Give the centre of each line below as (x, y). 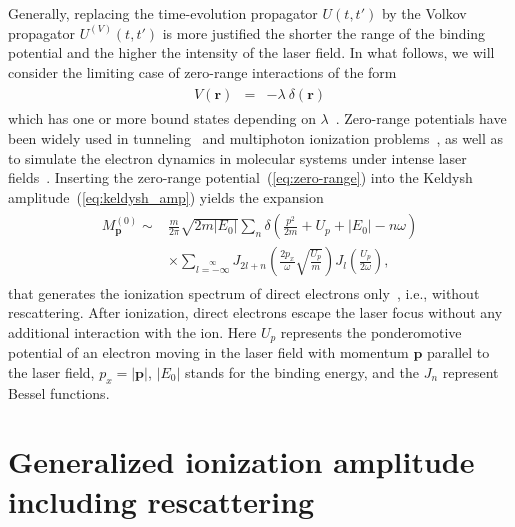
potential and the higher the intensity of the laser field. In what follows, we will (251, 52)
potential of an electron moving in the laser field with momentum (208, 352)
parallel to (458, 352)
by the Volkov (424, 13)
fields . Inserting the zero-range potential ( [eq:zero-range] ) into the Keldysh (240, 177)
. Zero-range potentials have (421, 118)
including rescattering (161, 500)
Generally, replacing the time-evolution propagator (163, 13)
